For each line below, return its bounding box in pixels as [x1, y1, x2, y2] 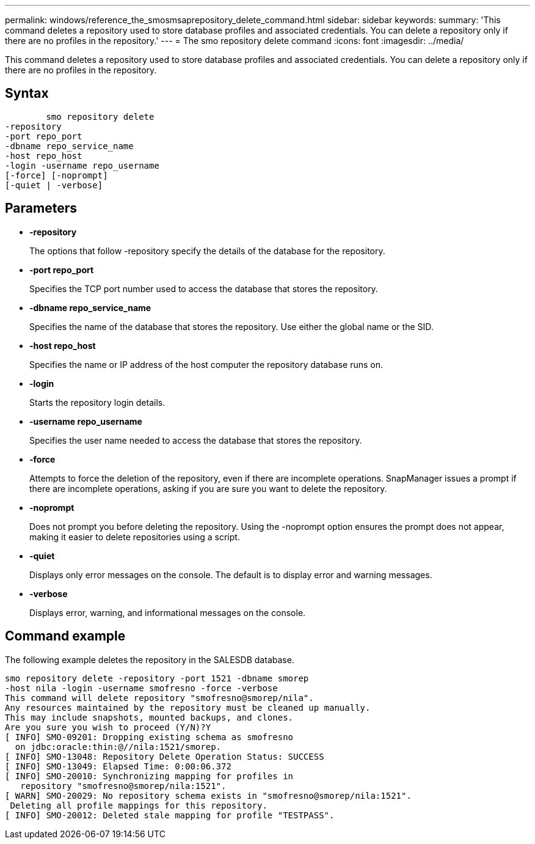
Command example [5, 628, 126, 644]
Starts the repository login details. [29, 397, 166, 408]
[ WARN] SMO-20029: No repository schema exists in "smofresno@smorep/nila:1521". [5, 790, 412, 801]
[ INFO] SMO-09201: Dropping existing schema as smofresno [5, 732, 294, 742]
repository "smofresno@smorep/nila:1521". [20, 780, 227, 791]
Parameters [5, 200, 77, 216]
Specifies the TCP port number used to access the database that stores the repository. [29, 283, 378, 294]
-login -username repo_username [5, 160, 159, 171]
